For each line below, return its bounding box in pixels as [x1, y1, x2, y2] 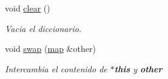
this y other [114, 62, 163, 75]
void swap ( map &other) [5, 42, 96, 55]
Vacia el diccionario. [5, 22, 82, 34]
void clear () [5, 2, 50, 14]
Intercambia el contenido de [5, 62, 107, 75]
